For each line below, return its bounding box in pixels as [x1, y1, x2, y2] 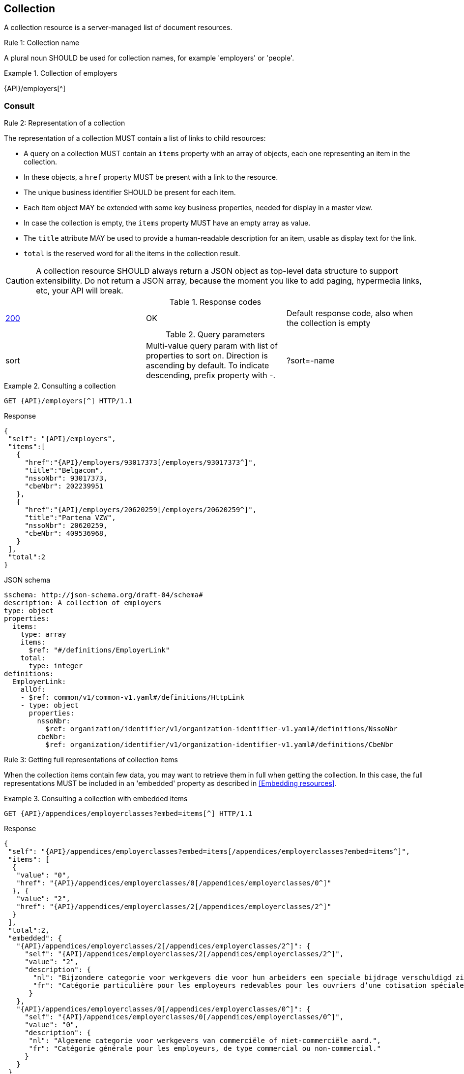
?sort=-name [286, 356, 335, 366]
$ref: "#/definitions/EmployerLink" [29, 646, 170, 654]
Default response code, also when [286, 308, 413, 319]
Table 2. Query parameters [166, 329, 265, 340]
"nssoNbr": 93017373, [25, 474, 108, 483]
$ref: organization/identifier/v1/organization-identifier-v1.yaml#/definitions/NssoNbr [45, 725, 398, 733]
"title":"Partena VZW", [25, 514, 116, 522]
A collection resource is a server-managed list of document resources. [4, 23, 232, 32]
